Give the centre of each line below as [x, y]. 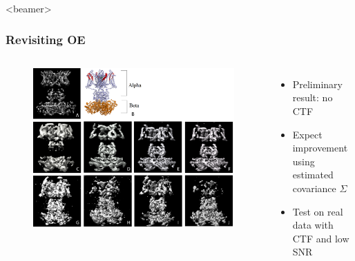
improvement [320, 148]
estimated [313, 175]
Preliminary [317, 84]
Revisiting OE [46, 39]
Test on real [318, 211]
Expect [307, 134]
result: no [313, 97]
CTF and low [321, 238]
